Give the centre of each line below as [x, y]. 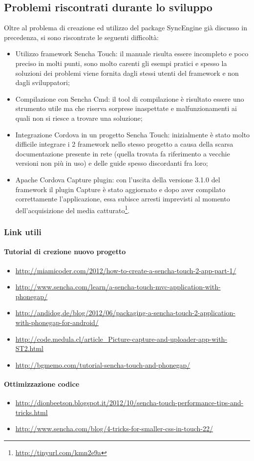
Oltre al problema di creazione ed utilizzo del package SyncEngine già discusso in [126, 28]
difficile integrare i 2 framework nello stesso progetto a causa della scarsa [124, 144]
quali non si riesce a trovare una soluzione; [79, 118]
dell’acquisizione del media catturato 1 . [73, 209]
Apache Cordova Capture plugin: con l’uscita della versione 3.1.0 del [118, 179]
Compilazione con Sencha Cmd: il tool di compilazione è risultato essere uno [130, 99]
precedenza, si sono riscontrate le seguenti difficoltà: [81, 37]
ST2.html [29, 348]
